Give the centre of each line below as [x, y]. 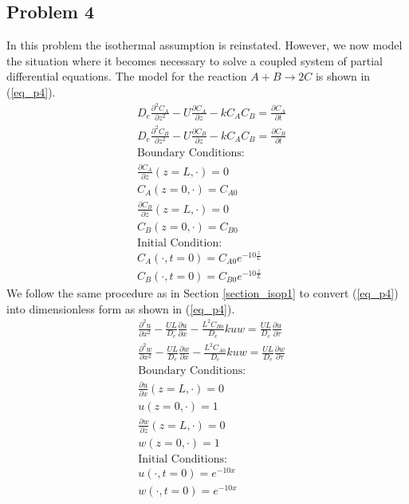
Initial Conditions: [183, 460]
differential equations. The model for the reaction [127, 76]
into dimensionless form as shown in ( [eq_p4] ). [121, 308]
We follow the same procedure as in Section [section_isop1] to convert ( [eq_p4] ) [203, 293]
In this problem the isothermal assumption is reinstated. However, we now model [204, 45]
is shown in [343, 76]
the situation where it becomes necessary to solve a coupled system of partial [195, 60]
